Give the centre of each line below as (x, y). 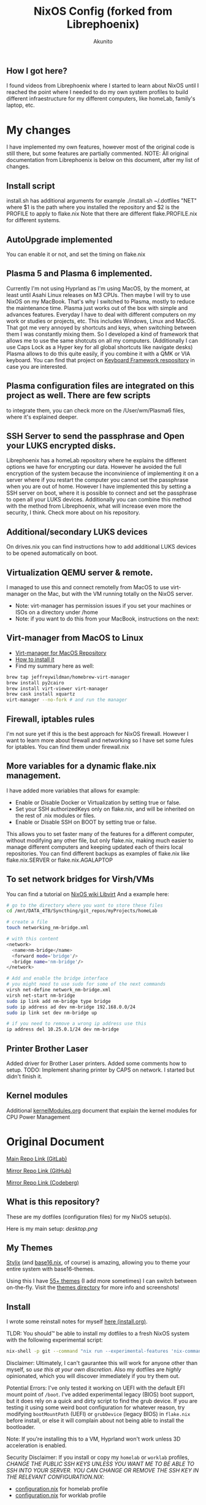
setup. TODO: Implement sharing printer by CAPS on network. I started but (101, 1070)
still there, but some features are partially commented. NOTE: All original (97, 153)
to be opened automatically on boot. (52, 553)
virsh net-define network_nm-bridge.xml (59, 990)
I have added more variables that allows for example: (73, 791)
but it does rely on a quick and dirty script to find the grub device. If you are (102, 1401)
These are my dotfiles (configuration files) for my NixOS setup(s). (89, 1217)
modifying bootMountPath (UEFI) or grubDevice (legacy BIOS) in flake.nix (98, 1414)
